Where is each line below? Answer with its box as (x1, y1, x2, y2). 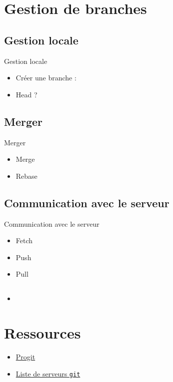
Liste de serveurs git (15, 368, 80, 379)
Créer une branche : (15, 72, 76, 83)
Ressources (4, 323, 81, 343)
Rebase (15, 170, 37, 181)
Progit (15, 352, 35, 362)
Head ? (15, 89, 37, 99)
